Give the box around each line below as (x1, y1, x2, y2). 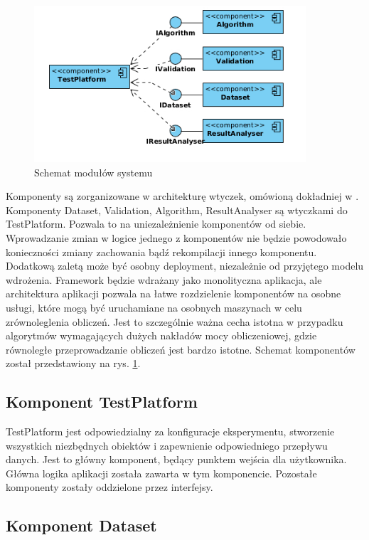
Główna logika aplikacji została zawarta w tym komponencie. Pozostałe (6, 465, 317, 480)
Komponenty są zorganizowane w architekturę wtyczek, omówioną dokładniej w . (6, 189, 359, 203)
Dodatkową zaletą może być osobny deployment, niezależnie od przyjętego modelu (6, 258, 364, 273)
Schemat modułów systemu (34, 164, 153, 179)
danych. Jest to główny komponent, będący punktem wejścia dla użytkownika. (6, 452, 347, 467)
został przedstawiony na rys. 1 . (6, 356, 141, 371)
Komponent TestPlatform (6, 391, 198, 413)
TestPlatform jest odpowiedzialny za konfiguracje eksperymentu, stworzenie (6, 424, 335, 439)
